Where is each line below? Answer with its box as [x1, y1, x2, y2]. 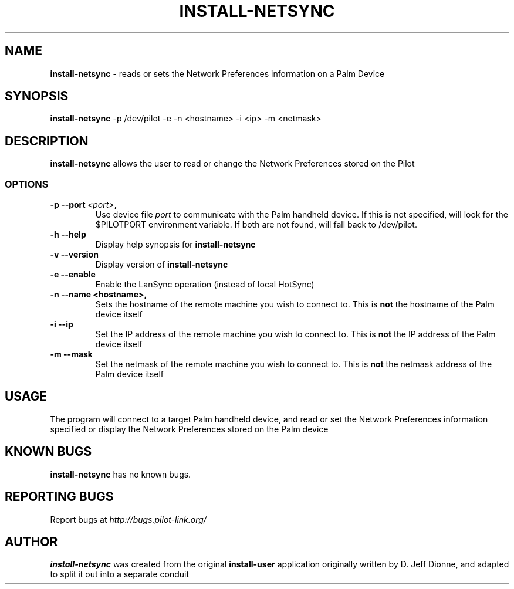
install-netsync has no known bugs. [50, 469, 191, 479]
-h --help [50, 229, 86, 240]
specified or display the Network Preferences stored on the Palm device [50, 424, 329, 434]
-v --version [50, 249, 99, 260]
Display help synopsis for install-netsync [95, 239, 256, 250]
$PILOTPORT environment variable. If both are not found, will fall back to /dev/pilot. [95, 219, 417, 230]
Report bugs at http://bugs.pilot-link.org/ [50, 514, 207, 524]
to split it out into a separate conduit [50, 569, 190, 580]
